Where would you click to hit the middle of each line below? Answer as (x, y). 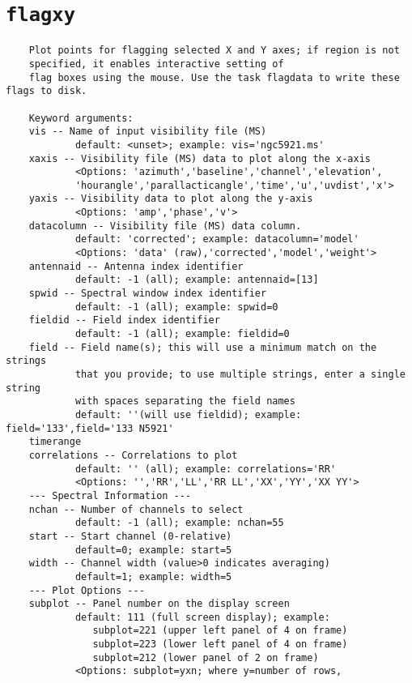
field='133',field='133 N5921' (90, 428)
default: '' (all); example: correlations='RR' (206, 469)
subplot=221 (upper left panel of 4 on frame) (220, 631)
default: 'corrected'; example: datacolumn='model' (217, 239)
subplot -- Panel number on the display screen (159, 604)
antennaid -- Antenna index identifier (136, 266)
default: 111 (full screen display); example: (202, 617)
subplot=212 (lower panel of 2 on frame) (206, 657)
